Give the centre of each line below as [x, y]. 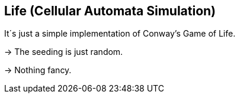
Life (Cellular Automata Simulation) [110, 11]
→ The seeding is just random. [64, 52]
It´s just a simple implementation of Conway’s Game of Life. [120, 34]
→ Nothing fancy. [38, 70]
